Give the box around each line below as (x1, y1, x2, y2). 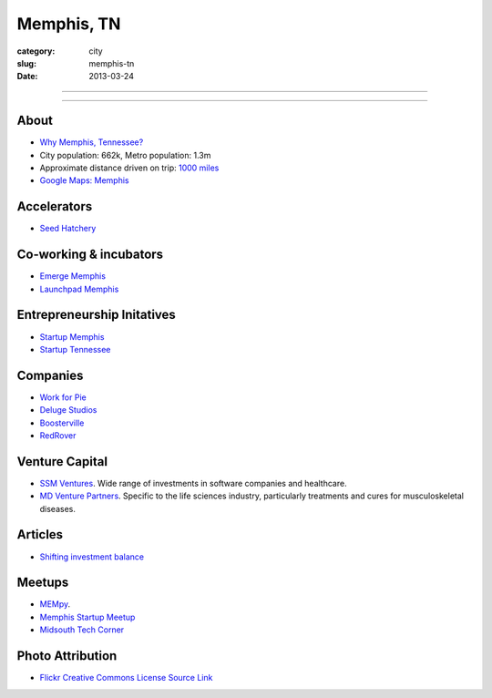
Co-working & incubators (16, 247, 164, 262)
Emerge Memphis (39, 271, 107, 282)
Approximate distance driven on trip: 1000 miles (39, 162, 220, 173)
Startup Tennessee (39, 344, 111, 354)
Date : (16, 71, 38, 82)
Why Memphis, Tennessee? (39, 137, 144, 148)
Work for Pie (39, 392, 87, 403)
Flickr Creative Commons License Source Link (39, 672, 213, 683)
